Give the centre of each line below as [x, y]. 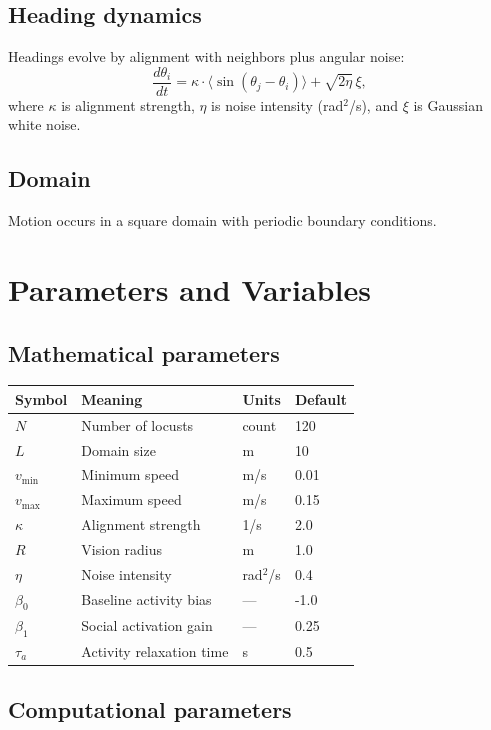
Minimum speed [130, 474]
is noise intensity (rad [277, 104]
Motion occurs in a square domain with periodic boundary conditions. [222, 220]
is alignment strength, [128, 104]
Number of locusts [137, 424]
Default [321, 398]
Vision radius [122, 548]
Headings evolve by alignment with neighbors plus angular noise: [206, 56]
